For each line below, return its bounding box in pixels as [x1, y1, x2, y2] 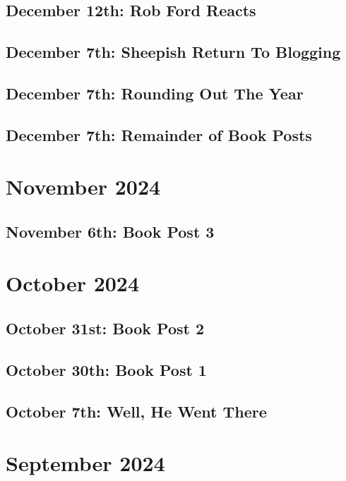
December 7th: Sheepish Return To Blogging [6, 41, 341, 63]
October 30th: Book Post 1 [6, 358, 207, 380]
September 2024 [6, 449, 165, 477]
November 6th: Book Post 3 [6, 220, 215, 242]
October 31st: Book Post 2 [6, 317, 205, 339]
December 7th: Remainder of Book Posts [6, 123, 312, 145]
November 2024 [6, 172, 161, 201]
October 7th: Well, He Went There [6, 400, 267, 422]
